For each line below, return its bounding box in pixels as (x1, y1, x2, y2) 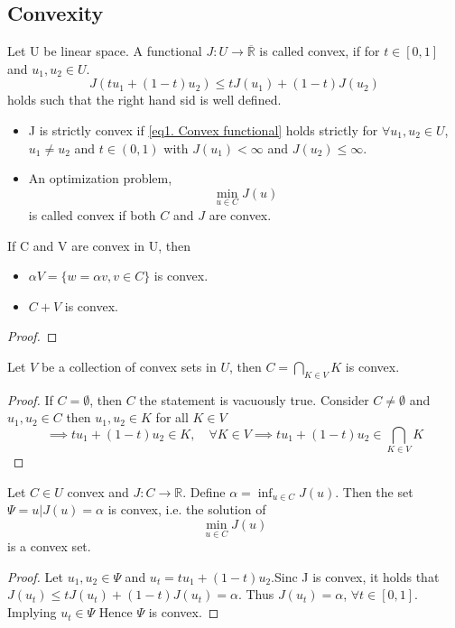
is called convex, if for (259, 42, 380, 60)
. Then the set (335, 482, 413, 501)
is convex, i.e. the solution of (107, 500, 266, 519)
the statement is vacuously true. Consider (139, 390, 369, 409)
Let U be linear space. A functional (7, 42, 202, 60)
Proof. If (7, 390, 53, 409)
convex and (67, 482, 129, 501)
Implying (7, 603, 57, 622)
